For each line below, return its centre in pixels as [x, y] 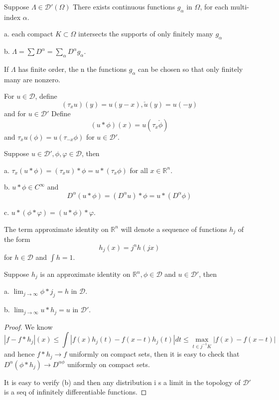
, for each [214, 6]
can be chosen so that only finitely [191, 69]
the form [17, 239]
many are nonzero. [32, 79]
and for [15, 113]
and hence [19, 354]
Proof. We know [28, 326]
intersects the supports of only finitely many [146, 34]
